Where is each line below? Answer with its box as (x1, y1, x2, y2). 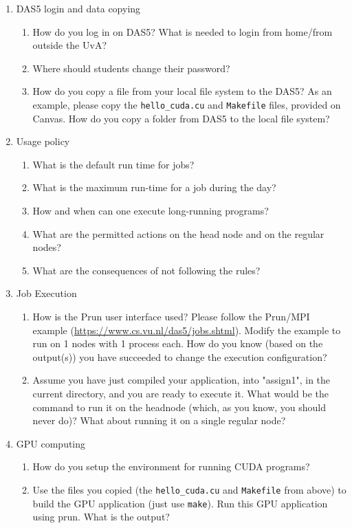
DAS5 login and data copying (16, 1, 141, 15)
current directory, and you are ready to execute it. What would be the (32, 386, 329, 400)
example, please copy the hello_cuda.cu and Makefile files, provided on (32, 97, 341, 111)
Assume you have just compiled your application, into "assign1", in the (32, 373, 331, 387)
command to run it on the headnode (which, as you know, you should (32, 399, 327, 414)
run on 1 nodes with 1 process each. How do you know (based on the (32, 336, 323, 351)
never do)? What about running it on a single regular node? (32, 413, 286, 428)
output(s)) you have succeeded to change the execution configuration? (32, 349, 327, 364)
